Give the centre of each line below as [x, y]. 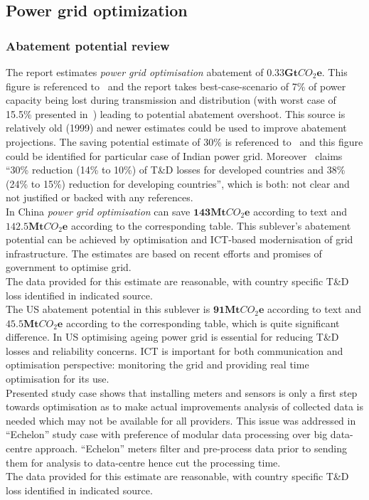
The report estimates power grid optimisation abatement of [135, 72]
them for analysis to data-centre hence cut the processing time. [143, 462]
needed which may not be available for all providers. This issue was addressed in [181, 420]
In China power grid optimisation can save [98, 211]
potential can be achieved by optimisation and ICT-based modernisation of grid [180, 239]
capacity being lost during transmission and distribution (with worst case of [171, 100]
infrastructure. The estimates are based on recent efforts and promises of [164, 253]
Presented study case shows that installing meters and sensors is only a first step [182, 392]
